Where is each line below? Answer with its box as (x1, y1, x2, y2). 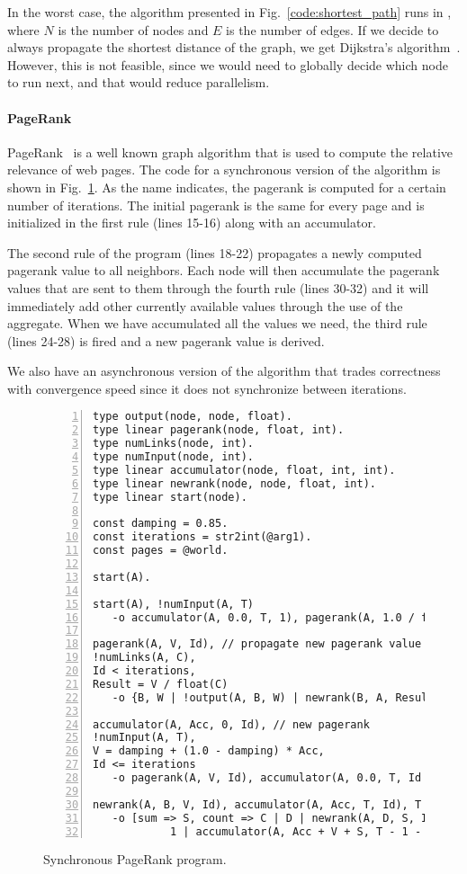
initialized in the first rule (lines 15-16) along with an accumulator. (7, 213, 376, 232)
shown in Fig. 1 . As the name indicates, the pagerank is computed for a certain (7, 177, 446, 196)
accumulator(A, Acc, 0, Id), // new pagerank (93, 718, 370, 731)
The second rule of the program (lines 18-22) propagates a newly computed (7, 243, 422, 262)
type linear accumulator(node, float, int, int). (93, 463, 396, 477)
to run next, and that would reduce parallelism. (7, 73, 270, 92)
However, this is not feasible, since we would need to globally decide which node (7, 55, 448, 74)
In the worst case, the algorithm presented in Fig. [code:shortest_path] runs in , (7, 3, 452, 21)
